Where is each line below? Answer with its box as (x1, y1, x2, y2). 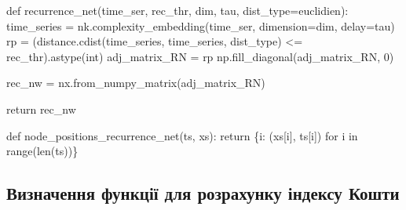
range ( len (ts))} (6, 143, 79, 159)
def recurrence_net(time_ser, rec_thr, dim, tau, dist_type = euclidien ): (6, 2, 349, 18)
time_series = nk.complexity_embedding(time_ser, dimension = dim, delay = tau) (6, 17, 395, 34)
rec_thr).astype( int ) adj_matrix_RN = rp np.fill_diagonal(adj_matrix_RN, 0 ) (6, 48, 394, 64)
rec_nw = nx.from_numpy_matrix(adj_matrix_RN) (6, 74, 265, 91)
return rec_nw (6, 100, 76, 117)
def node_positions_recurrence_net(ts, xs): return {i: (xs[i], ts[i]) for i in (6, 127, 358, 143)
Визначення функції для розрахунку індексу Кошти (6, 181, 400, 205)
